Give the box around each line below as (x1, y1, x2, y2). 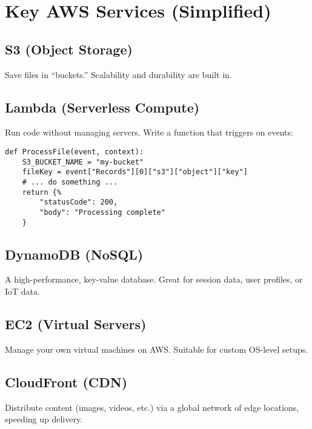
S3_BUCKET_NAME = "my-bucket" (22, 157, 144, 166)
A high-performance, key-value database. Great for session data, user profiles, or (5, 273, 303, 286)
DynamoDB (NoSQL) (5, 244, 144, 263)
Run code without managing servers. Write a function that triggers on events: (5, 126, 293, 139)
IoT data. (5, 285, 40, 298)
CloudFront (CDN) (5, 372, 128, 391)
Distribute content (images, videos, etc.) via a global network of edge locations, (5, 401, 299, 413)
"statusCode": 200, (39, 198, 118, 207)
